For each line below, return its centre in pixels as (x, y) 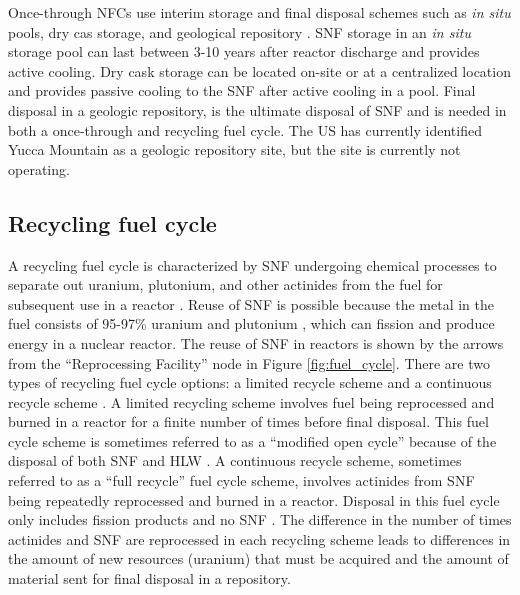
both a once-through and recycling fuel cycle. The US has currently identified (245, 129)
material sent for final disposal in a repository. (149, 578)
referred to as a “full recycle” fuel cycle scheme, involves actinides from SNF (241, 480)
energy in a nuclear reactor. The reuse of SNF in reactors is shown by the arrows (256, 342)
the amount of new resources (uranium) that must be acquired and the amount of (258, 558)
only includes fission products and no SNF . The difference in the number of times (260, 519)
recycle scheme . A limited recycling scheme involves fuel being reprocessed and (251, 401)
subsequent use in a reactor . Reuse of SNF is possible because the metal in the (251, 303)
